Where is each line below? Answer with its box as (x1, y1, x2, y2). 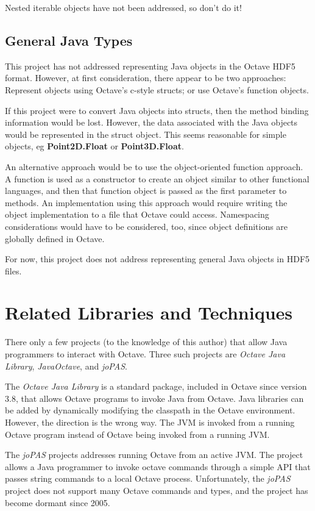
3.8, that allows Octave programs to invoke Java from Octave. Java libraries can (5, 391, 304, 404)
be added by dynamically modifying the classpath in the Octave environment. (5, 404, 296, 416)
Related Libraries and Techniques (5, 300, 293, 325)
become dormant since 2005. (5, 496, 110, 509)
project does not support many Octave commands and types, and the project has (5, 484, 308, 496)
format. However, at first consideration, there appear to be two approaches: (5, 71, 286, 84)
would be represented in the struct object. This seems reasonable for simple (5, 127, 286, 140)
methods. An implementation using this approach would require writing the (5, 196, 288, 209)
